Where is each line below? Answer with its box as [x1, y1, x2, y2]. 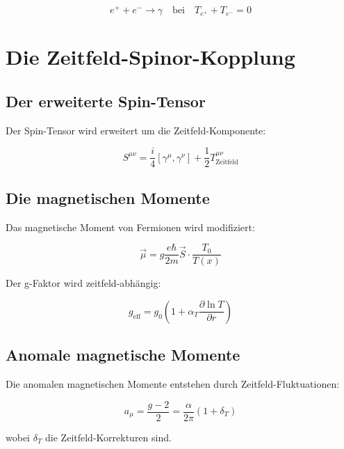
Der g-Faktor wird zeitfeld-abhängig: [6, 276, 161, 290]
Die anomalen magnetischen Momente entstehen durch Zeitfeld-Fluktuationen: [6, 376, 340, 391]
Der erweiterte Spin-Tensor [6, 90, 206, 111]
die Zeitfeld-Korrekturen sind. [45, 430, 172, 444]
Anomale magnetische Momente [6, 344, 240, 365]
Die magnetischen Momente [6, 187, 210, 208]
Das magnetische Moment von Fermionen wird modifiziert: [6, 219, 255, 234]
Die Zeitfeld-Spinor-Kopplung [6, 42, 295, 71]
